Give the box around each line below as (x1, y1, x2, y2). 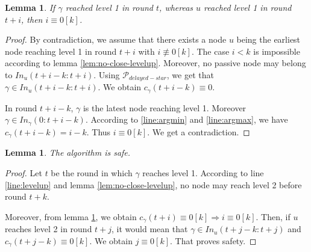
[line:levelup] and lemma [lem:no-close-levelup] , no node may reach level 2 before (5, 178, 302, 191)
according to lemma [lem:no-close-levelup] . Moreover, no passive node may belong (5, 57, 306, 69)
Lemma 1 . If (5, 1, 55, 13)
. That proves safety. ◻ (170, 234, 257, 247)
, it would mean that (112, 223, 188, 235)
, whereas (159, 1, 193, 13)
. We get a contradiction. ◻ (147, 125, 250, 138)
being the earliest (236, 33, 301, 46)
